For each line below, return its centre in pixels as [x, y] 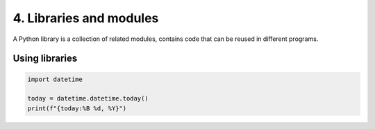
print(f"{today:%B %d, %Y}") [77, 108]
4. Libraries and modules [86, 18]
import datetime [55, 79]
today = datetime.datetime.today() [88, 98]
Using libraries [45, 59]
